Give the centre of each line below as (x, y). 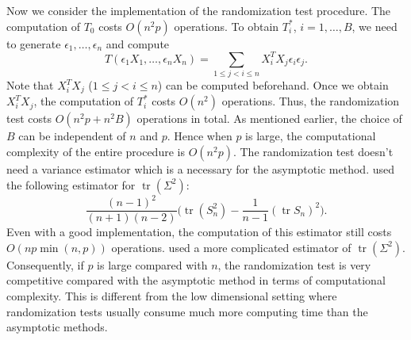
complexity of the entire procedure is (96, 152)
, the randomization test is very (294, 264)
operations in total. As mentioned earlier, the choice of (269, 118)
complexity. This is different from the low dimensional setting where (172, 296)
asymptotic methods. (57, 327)
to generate (34, 43)
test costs (29, 118)
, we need (375, 26)
